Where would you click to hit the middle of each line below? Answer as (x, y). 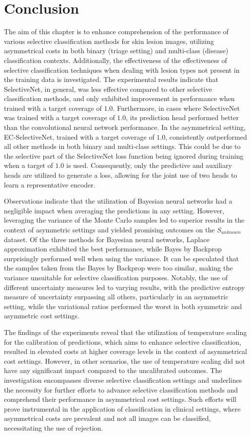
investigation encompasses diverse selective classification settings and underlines (123, 380)
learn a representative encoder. (50, 184)
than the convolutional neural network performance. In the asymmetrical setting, (125, 127)
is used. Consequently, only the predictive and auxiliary (149, 165)
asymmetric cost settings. (42, 316)
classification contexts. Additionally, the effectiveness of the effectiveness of (116, 60)
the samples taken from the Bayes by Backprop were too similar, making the (118, 268)
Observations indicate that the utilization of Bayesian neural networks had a (118, 201)
